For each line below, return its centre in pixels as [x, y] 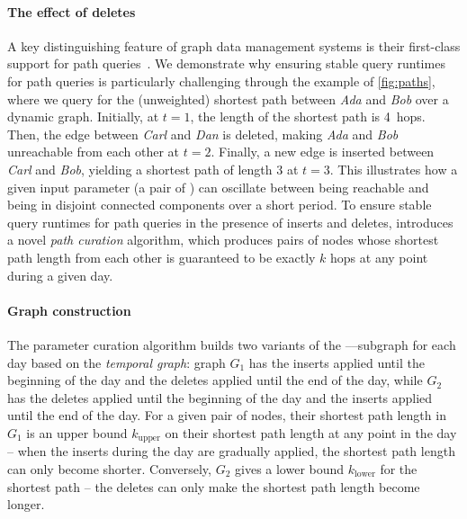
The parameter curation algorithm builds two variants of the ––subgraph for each [232, 344]
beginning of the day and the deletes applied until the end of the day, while [215, 380]
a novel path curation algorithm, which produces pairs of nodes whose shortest [223, 240]
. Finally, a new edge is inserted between [323, 152]
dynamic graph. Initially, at [83, 116]
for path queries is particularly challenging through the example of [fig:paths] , [221, 81]
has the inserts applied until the [337, 362]
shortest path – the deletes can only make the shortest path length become [214, 486]
